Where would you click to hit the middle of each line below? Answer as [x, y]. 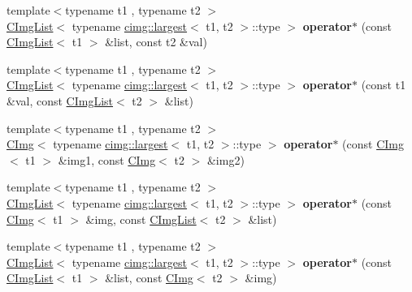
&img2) [226, 159]
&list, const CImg [149, 278]
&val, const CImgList [60, 100]
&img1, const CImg [107, 159]
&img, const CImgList [141, 219]
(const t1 [384, 85]
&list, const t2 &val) [156, 42]
